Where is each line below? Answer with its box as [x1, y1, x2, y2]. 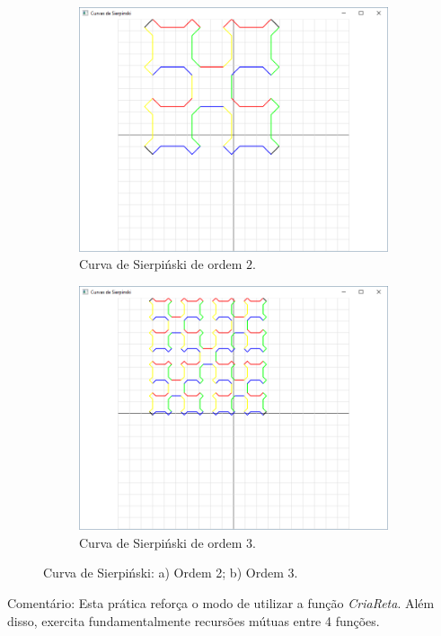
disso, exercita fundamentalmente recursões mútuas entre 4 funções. [7, 611, 380, 630]
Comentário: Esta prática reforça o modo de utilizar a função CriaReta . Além [7, 593, 435, 612]
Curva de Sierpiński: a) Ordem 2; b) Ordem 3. [43, 563, 298, 582]
